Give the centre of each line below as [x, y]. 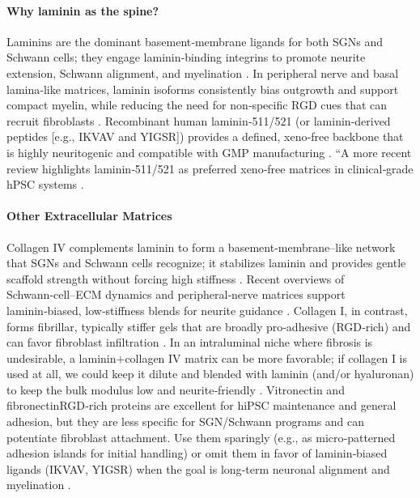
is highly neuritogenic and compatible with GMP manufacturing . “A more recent [209, 152]
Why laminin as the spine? [83, 10]
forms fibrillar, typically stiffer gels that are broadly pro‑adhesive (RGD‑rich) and [209, 326]
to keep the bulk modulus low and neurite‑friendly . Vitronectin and [176, 389]
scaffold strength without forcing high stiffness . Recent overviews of [176, 278]
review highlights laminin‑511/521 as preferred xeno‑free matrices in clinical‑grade [210, 168]
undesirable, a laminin [62, 358]
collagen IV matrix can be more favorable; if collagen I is [266, 358]
